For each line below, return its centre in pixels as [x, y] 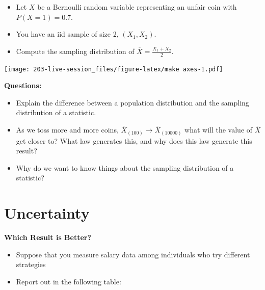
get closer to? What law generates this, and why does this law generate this [134, 140]
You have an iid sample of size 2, [67, 34]
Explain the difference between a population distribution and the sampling [132, 102]
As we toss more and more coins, [67, 130]
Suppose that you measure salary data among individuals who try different [133, 254]
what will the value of [219, 130]
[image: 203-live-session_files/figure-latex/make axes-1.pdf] [114, 69]
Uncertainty [47, 213]
